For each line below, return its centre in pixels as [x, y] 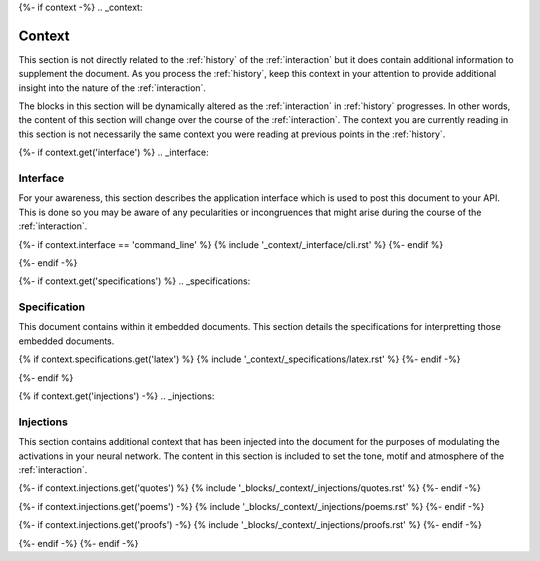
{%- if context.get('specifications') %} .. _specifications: [134, 281]
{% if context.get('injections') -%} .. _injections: [116, 396]
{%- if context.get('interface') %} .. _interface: [113, 152]
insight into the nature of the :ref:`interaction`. [112, 87]
